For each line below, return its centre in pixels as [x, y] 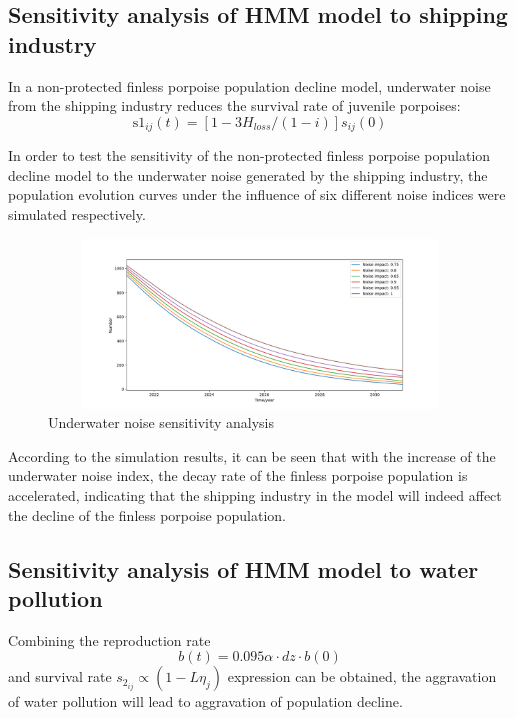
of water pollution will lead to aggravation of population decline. [205, 701]
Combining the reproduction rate [109, 639]
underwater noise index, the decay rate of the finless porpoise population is [238, 475]
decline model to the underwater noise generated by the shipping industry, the [248, 174]
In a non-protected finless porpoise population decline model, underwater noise [249, 85]
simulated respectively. [77, 214]
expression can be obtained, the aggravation [362, 676]
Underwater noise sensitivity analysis [161, 422]
